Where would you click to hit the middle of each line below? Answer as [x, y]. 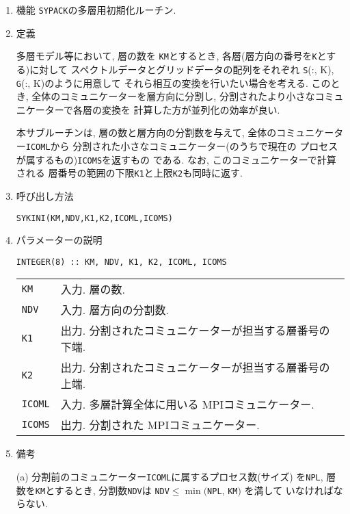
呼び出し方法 [45, 195]
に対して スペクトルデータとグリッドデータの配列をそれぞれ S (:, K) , [182, 69]
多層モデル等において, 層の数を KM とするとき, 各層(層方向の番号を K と [171, 56]
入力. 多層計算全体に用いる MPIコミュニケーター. [187, 404]
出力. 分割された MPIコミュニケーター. [160, 425]
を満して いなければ [289, 490]
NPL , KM [223, 490]
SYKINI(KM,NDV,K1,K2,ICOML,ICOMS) [94, 218]
